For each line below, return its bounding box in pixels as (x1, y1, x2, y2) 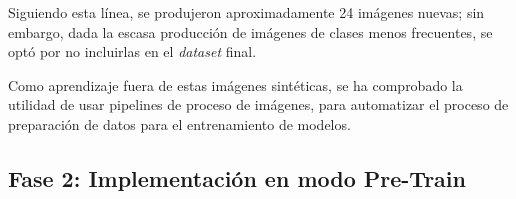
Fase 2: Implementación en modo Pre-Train (8, 162, 466, 193)
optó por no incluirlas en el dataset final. (8, 41, 257, 62)
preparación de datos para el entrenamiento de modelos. (8, 113, 351, 134)
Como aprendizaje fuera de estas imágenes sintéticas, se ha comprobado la (8, 74, 463, 95)
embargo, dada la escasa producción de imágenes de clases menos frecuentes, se (8, 21, 493, 42)
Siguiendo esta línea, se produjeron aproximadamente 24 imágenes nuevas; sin (8, 2, 485, 22)
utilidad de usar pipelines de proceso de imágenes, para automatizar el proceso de (8, 94, 509, 115)
